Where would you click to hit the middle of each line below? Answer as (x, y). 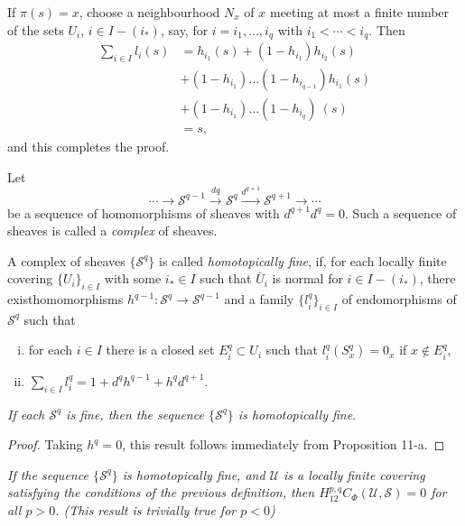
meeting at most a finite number (359, 12)
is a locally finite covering (354, 474)
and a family (259, 299)
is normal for (307, 278)
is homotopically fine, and (194, 474)
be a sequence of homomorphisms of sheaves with (144, 212)
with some (133, 278)
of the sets (36, 29)
